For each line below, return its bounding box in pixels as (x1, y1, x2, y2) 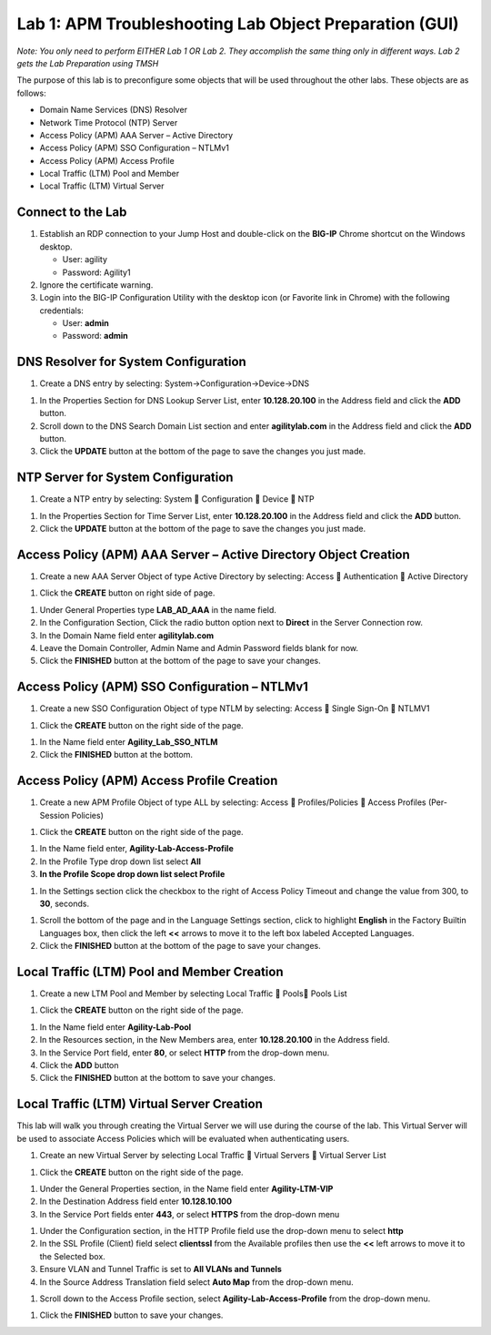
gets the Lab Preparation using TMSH (16, 57, 159, 68)
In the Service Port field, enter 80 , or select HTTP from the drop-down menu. (39, 1047, 330, 1058)
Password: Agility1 (62, 267, 131, 278)
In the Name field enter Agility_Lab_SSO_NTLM (39, 736, 218, 747)
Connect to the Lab (16, 205, 127, 220)
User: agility (62, 254, 108, 265)
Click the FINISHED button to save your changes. (39, 1310, 224, 1320)
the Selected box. (39, 1250, 106, 1261)
